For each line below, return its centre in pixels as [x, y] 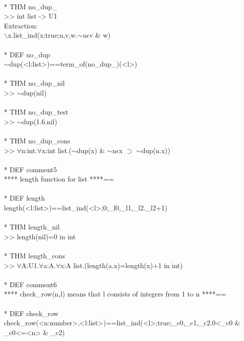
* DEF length [24, 198]
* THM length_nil [32, 227]
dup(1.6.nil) [40, 121]
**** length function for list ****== [59, 179]
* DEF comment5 [31, 169]
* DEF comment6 [31, 284]
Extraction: [21, 25]
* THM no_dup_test [36, 112]
